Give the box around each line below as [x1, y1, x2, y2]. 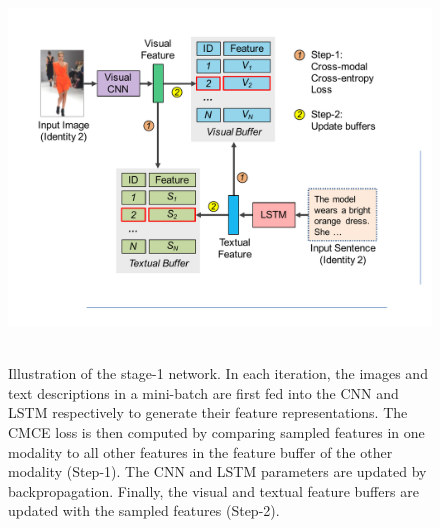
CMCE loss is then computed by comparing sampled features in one [8, 421, 425, 442]
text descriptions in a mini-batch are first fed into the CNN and [8, 382, 399, 403]
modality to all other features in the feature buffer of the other [8, 441, 393, 462]
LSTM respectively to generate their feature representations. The [8, 402, 408, 423]
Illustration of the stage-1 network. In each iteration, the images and [8, 363, 428, 384]
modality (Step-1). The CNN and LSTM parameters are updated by [8, 461, 427, 482]
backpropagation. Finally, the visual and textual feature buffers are [8, 480, 419, 501]
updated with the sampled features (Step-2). [8, 500, 280, 521]
